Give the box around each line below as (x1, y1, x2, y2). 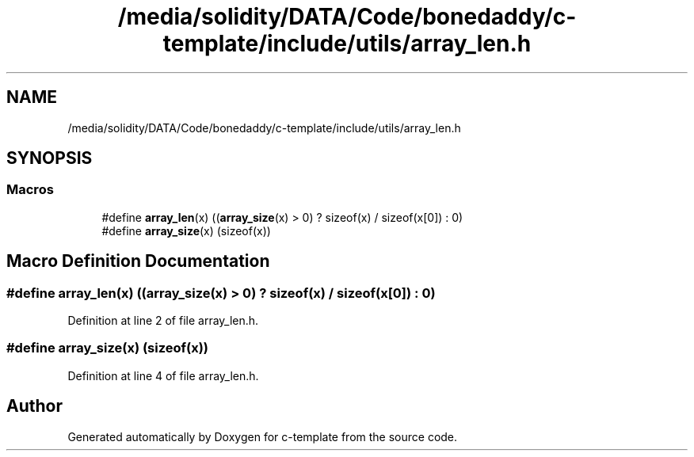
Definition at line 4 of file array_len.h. (67, 368, 259, 383)
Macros (6, 181, 54, 198)
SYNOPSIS (6, 148, 93, 169)
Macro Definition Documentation (6, 251, 270, 272)
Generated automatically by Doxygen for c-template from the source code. (67, 429, 458, 444)
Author (6, 396, 63, 417)
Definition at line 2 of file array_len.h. (67, 314, 259, 328)
